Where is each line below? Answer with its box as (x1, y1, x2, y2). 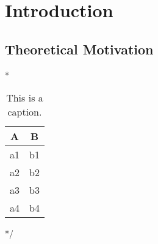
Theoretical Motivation (5, 39, 154, 58)
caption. (7, 105, 42, 119)
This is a (6, 91, 43, 105)
